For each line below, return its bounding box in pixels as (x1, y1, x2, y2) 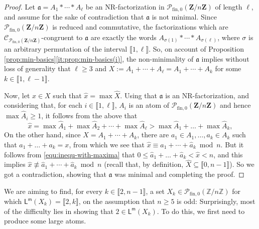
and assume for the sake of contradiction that (4, 12, 144, 22)
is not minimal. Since (152, 12, 217, 22)
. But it (220, 139, 244, 149)
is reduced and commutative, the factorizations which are (52, 22, 228, 32)
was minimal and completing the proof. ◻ (114, 168, 244, 179)
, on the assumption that (78, 196, 155, 206)
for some (215, 63, 241, 74)
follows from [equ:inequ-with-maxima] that (4, 149, 135, 159)
